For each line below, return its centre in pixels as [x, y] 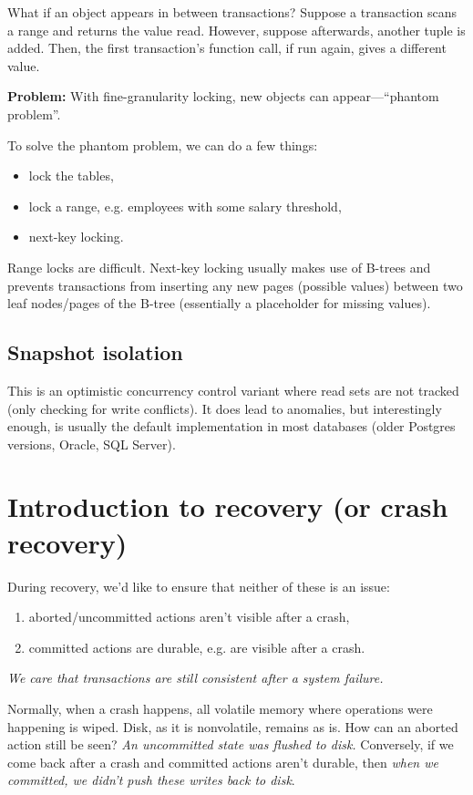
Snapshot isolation [95, 352]
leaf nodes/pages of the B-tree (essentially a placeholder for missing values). [219, 303]
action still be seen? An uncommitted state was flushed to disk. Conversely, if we [231, 744]
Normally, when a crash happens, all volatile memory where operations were [220, 708]
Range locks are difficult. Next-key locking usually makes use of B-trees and [219, 267]
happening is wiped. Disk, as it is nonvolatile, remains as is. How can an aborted [233, 726]
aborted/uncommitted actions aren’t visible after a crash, [189, 617]
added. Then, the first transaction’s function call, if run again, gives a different [227, 48]
